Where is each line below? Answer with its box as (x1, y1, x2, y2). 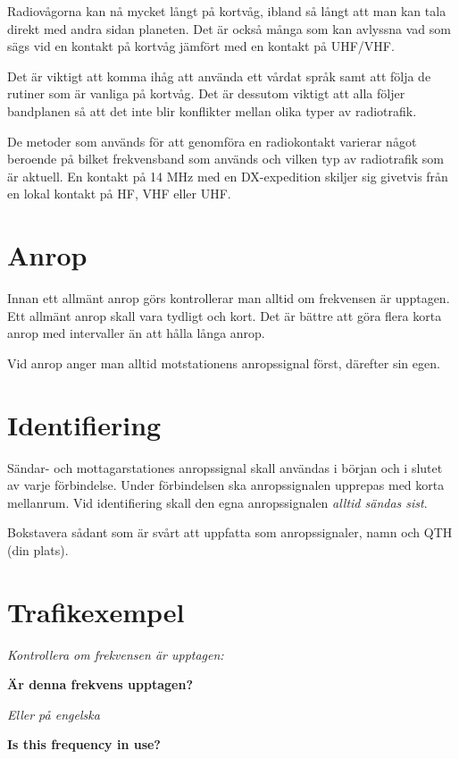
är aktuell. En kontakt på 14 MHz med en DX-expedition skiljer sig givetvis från (7, 166, 448, 185)
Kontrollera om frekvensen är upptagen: (7, 645, 224, 663)
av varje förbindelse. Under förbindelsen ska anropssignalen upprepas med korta (7, 476, 445, 494)
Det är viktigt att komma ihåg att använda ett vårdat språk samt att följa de (7, 66, 431, 85)
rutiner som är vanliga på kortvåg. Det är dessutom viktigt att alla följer (7, 84, 405, 103)
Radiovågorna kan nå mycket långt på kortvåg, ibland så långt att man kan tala (7, 2, 446, 20)
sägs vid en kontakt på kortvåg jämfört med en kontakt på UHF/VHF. (7, 37, 395, 55)
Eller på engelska (7, 704, 100, 723)
